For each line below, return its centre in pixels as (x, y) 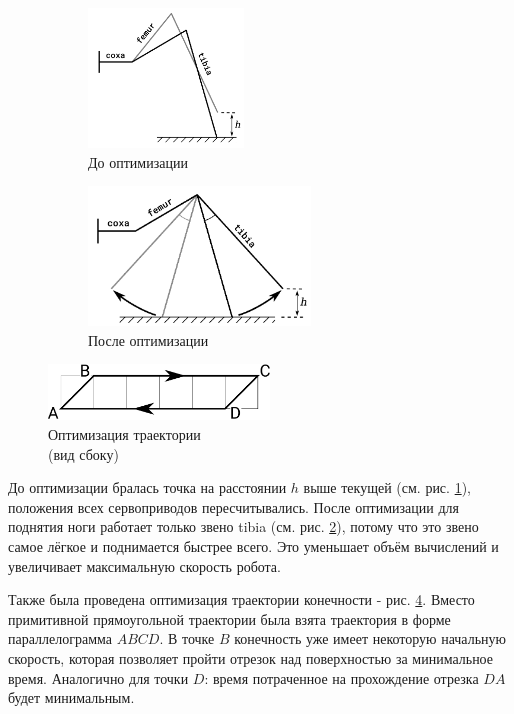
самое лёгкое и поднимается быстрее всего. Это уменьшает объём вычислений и (253, 545)
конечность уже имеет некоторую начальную (370, 638)
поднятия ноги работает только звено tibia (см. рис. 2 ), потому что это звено (243, 526)
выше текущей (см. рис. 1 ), (387, 487)
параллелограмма (60, 638)
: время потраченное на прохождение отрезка (341, 677)
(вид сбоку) (83, 453)
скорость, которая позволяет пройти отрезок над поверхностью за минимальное (251, 657)
